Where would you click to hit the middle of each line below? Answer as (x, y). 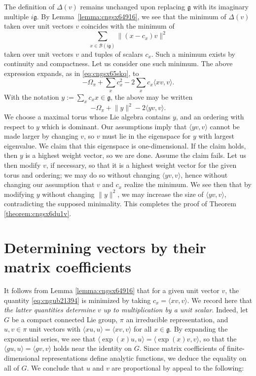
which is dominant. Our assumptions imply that (114, 126)
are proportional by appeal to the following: (178, 367)
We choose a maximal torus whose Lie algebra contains (87, 117)
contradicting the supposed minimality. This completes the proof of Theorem (120, 204)
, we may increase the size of (161, 194)
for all (143, 329)
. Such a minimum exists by (193, 54)
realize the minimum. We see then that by (188, 184)
